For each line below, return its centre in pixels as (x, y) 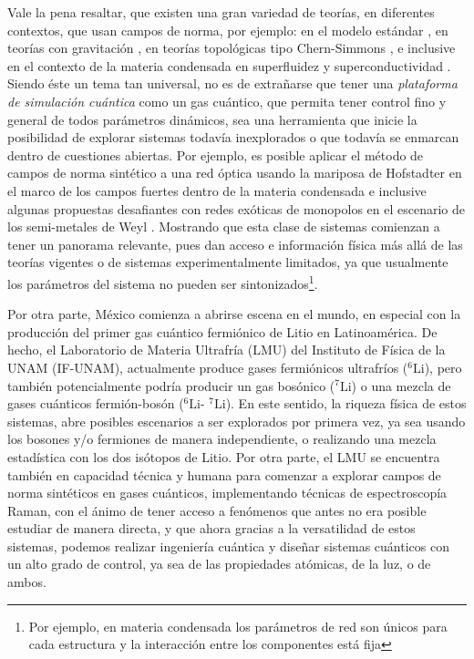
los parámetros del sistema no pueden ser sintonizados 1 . (163, 282)
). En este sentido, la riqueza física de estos (346, 403)
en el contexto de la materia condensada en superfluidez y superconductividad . (229, 65)
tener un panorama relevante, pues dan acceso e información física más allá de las (235, 244)
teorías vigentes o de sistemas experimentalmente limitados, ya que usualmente (228, 262)
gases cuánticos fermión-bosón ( (96, 403)
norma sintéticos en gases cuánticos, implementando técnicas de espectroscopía (227, 493)
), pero (443, 367)
